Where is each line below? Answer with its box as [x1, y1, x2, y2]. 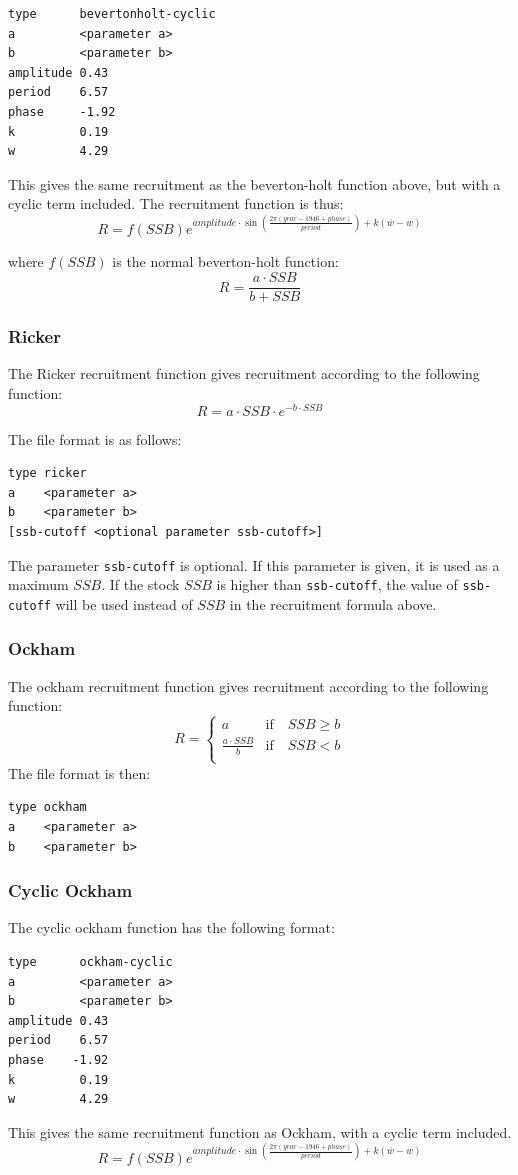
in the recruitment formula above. [229, 593, 437, 614]
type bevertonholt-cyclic [8, 7, 216, 21]
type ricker [8, 466, 87, 481]
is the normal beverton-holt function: [112, 251, 339, 272]
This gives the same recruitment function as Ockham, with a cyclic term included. [8, 1121, 512, 1142]
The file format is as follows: [8, 428, 182, 449]
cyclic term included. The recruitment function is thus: [8, 193, 344, 214]
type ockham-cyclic [8, 955, 173, 970]
